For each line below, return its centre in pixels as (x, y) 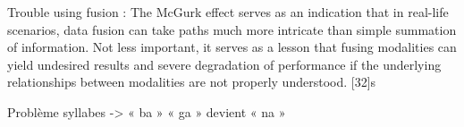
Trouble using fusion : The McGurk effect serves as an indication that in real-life (228, 12)
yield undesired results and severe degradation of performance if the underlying (224, 64)
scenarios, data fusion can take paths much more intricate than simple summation (232, 29)
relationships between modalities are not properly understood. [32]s (192, 82)
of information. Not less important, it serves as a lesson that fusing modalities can (232, 47)
